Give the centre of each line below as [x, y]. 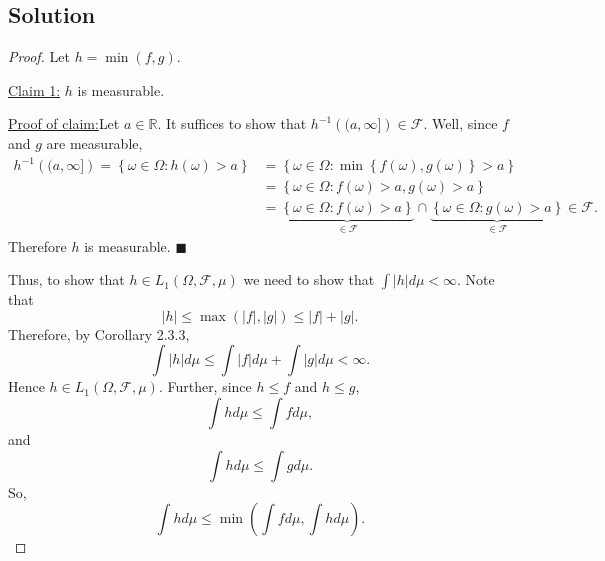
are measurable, [94, 142]
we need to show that [309, 279]
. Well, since [460, 123]
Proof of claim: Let [64, 123]
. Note [476, 279]
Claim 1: [34, 89]
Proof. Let [39, 56]
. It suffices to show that [232, 123]
